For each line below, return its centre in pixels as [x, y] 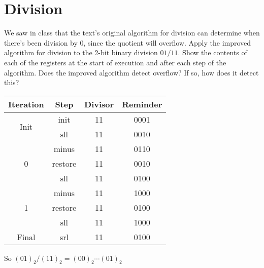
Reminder [142, 104]
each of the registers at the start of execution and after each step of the [115, 62]
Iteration [26, 104]
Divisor [99, 104]
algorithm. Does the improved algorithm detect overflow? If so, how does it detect [131, 72]
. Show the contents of [212, 52]
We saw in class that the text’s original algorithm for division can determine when [132, 33]
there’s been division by [41, 42]
